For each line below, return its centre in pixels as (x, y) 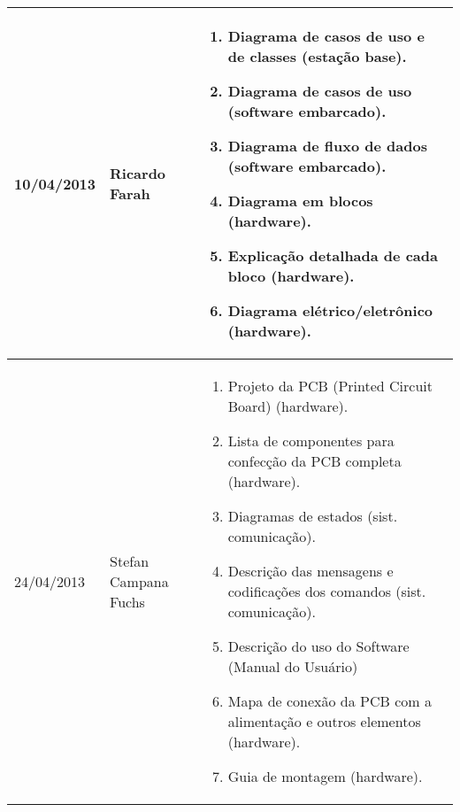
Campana (139, 581)
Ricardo (138, 173)
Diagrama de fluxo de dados (327, 146)
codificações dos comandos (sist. (327, 591)
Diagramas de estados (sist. (313, 516)
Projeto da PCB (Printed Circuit (330, 386)
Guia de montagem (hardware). (325, 776)
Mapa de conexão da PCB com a (330, 701)
